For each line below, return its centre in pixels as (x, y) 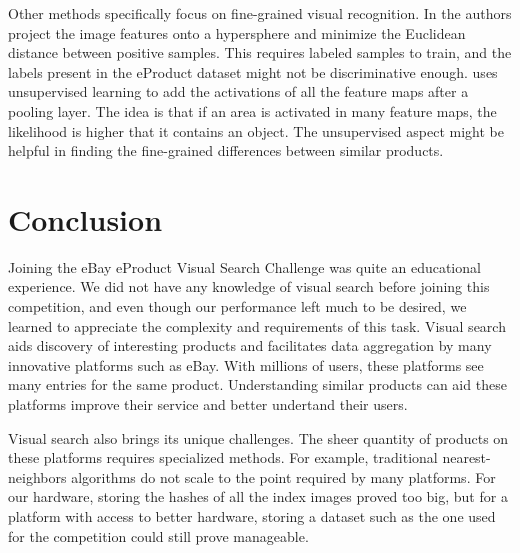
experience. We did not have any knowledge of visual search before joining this (249, 286)
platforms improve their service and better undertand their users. (208, 404)
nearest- (466, 457)
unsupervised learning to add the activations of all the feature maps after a (238, 91)
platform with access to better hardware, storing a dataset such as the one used (252, 516)
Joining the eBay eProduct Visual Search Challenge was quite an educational (244, 266)
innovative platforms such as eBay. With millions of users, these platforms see (246, 364)
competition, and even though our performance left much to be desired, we (237, 306)
